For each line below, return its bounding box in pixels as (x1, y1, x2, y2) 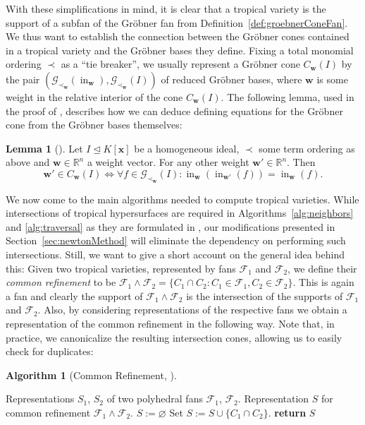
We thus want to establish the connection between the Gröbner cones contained (6, 29, 349, 44)
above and (6, 155, 50, 169)
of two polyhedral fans (106, 391, 203, 406)
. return (268, 405, 307, 419)
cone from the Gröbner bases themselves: (6, 117, 182, 132)
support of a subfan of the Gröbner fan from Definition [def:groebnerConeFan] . (6, 15, 348, 30)
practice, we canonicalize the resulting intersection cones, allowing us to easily (6, 330, 342, 345)
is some (316, 71, 348, 86)
